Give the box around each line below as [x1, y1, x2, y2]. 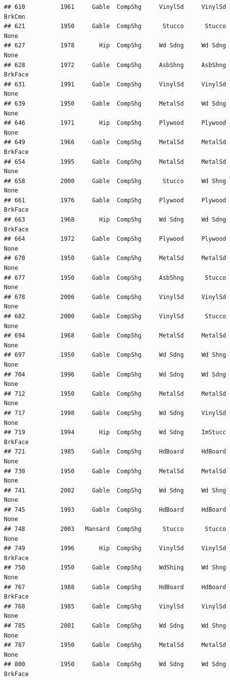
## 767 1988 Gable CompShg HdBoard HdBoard [4, 583, 227, 591]
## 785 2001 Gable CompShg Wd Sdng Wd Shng [4, 622, 227, 629]
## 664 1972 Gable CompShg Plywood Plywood [4, 235, 227, 243]
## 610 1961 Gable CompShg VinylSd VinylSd [4, 3, 227, 10]
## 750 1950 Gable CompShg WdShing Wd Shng [4, 564, 227, 571]
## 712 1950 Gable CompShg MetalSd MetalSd [4, 390, 227, 397]
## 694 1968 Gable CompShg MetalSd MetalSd [4, 332, 227, 340]
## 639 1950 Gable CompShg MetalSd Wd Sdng [4, 100, 227, 107]
